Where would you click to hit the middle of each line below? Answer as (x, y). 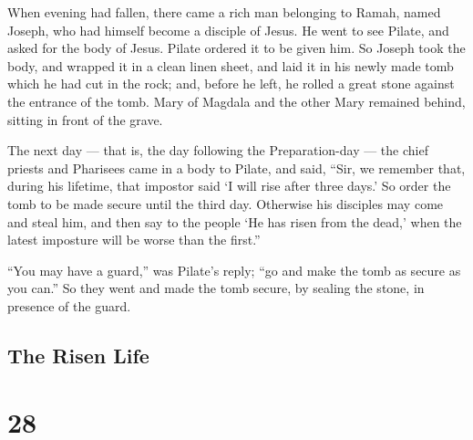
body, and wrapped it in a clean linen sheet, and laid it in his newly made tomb (231, 65)
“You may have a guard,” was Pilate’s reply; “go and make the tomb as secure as (234, 270)
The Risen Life (78, 355)
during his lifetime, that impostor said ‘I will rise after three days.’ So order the (229, 186)
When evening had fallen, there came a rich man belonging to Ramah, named (224, 12)
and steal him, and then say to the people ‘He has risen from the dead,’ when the (235, 221)
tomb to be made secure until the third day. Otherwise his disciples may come (226, 203)
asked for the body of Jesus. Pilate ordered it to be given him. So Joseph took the (236, 48)
